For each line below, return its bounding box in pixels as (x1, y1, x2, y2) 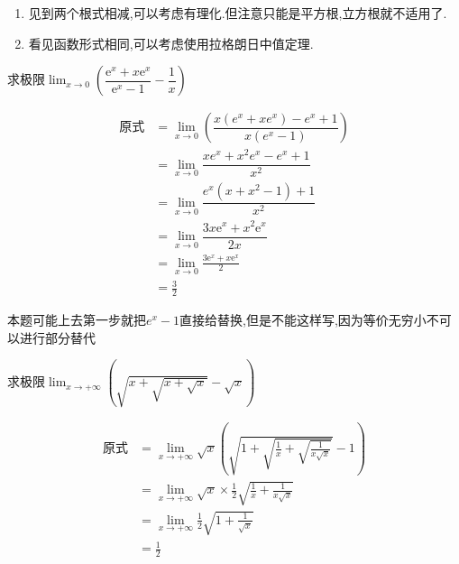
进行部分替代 (19, 328, 96, 347)
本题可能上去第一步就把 (7, 310, 146, 329)
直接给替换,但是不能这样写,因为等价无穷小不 (179, 310, 439, 329)
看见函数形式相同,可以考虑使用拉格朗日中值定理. (28, 33, 314, 52)
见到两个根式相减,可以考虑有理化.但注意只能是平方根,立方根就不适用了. (28, 4, 447, 22)
